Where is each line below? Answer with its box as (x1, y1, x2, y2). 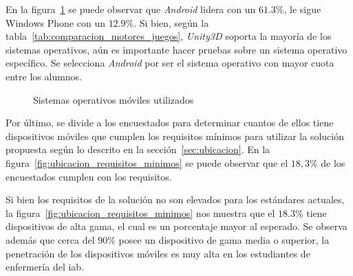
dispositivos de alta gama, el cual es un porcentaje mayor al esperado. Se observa (6, 219, 347, 233)
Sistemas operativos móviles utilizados (33, 92, 194, 106)
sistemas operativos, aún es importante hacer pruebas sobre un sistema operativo (6, 42, 347, 56)
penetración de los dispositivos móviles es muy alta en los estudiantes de (6, 246, 310, 260)
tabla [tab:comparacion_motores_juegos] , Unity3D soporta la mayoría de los (6, 29, 332, 43)
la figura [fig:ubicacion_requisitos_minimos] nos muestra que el (6, 205, 275, 220)
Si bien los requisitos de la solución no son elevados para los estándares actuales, (6, 192, 345, 207)
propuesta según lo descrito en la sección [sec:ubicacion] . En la (6, 142, 270, 157)
